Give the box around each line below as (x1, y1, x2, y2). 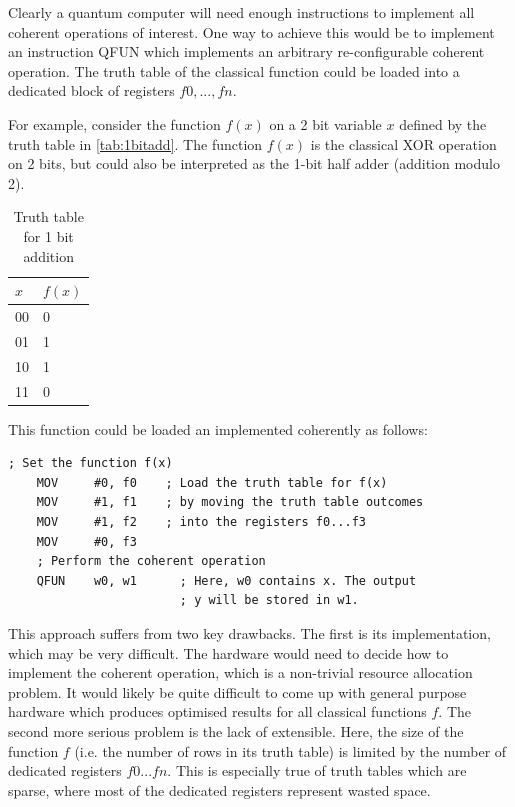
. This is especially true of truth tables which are (167, 760, 467, 781)
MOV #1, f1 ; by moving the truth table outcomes (36, 495, 424, 510)
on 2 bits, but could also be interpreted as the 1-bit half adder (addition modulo (8, 153, 500, 174)
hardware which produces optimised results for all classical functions (8, 701, 427, 722)
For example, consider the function (8, 113, 221, 134)
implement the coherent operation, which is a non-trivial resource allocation (8, 662, 473, 683)
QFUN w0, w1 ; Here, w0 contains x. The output (36, 573, 417, 588)
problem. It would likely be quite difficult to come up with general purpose (8, 681, 467, 702)
